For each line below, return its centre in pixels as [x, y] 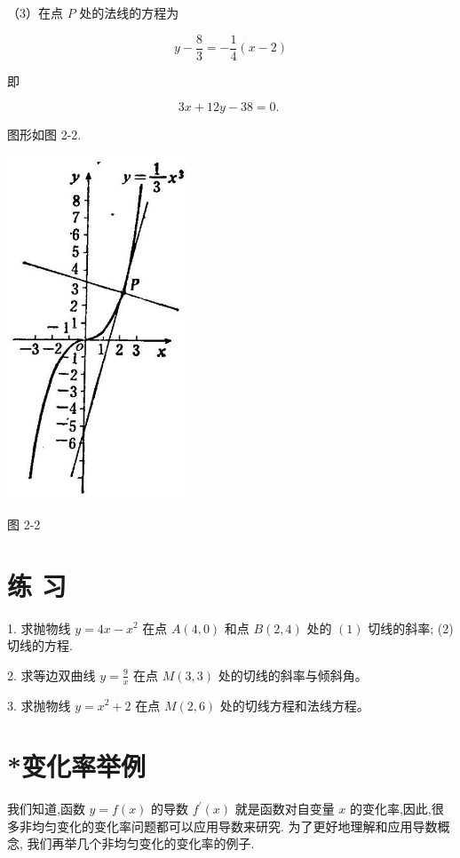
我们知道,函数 [46, 809]
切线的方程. [40, 645]
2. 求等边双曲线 [52, 675]
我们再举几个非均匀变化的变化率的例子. [141, 843]
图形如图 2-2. [44, 135]
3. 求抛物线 [39, 705]
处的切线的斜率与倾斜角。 [293, 675]
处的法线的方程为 [129, 12]
